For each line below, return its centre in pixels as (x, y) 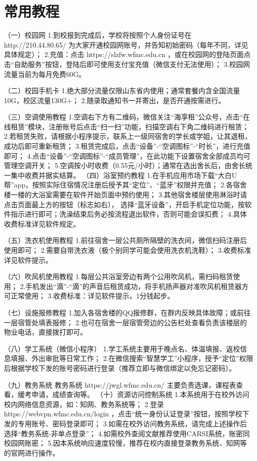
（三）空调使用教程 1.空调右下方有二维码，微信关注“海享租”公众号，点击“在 (127, 117)
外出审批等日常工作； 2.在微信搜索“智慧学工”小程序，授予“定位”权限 (142, 358)
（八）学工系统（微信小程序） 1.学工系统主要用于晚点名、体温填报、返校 (122, 348)
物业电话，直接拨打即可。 (45, 332)
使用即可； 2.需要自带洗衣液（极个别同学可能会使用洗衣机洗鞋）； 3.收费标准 (128, 250)
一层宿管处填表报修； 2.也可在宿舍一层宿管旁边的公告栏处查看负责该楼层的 (126, 322)
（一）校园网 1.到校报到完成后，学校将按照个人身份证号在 (98, 35)
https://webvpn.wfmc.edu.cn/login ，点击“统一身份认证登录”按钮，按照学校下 (127, 414)
